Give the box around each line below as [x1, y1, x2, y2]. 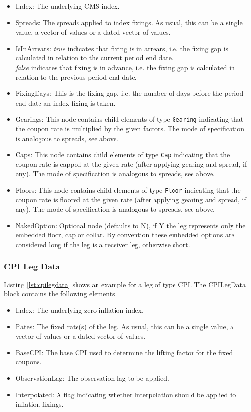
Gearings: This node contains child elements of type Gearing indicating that [15, 114, 244, 124]
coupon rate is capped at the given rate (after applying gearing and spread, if [15, 159, 247, 169]
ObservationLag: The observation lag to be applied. [15, 373, 169, 383]
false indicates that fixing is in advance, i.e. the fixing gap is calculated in [15, 62, 235, 72]
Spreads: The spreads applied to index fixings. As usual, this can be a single [15, 17, 243, 27]
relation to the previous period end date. [15, 72, 137, 82]
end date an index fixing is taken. [15, 97, 116, 107]
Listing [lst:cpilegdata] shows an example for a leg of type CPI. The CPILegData [4, 279, 246, 289]
